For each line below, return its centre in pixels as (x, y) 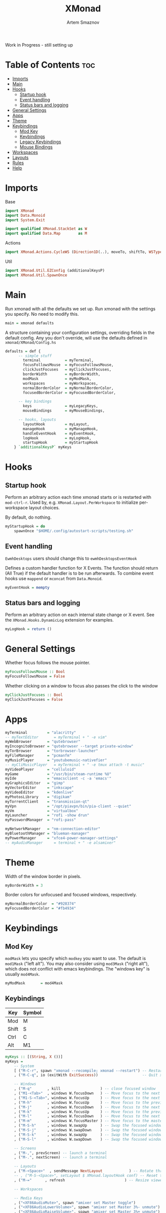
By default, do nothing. (28, 517)
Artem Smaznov (83, 22)
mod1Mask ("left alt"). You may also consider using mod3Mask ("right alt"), (77, 964)
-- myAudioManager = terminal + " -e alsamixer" (61, 843)
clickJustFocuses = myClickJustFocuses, (67, 370)
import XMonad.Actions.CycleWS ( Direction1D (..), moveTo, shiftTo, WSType (84, 252)
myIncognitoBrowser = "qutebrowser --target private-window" (69, 746)
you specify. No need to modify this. (42, 314)
